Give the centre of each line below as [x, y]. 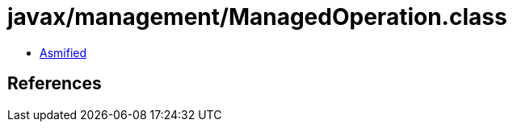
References [55, 84]
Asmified [63, 52]
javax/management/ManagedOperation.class [257, 17]
